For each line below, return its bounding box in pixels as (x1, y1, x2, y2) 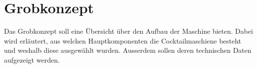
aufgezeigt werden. (4, 54, 60, 65)
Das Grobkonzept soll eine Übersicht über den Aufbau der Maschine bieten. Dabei (4, 26, 253, 36)
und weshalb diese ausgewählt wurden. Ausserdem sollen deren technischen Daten (4, 45, 252, 55)
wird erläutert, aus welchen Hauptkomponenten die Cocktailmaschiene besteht (4, 35, 241, 45)
